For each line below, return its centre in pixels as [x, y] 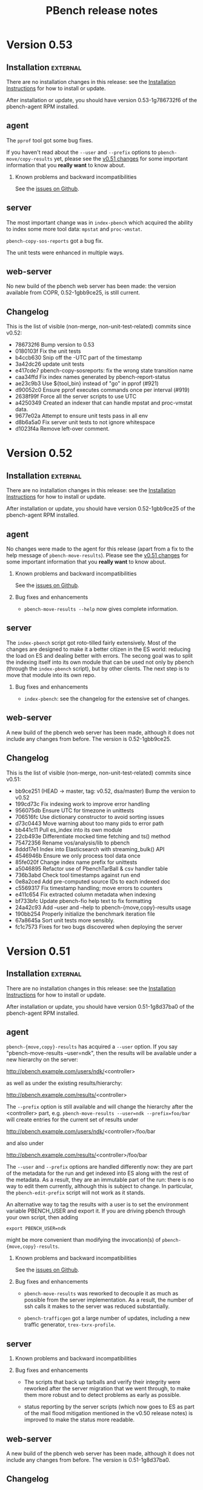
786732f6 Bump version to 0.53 [55, 345]
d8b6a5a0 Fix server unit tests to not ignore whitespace [85, 422]
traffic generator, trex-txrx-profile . [70, 1325]
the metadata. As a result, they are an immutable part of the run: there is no [100, 1180]
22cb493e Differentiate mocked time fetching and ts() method [93, 836]
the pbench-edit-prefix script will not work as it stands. [76, 1192]
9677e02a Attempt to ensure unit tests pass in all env [82, 416]
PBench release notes [102, 11]
